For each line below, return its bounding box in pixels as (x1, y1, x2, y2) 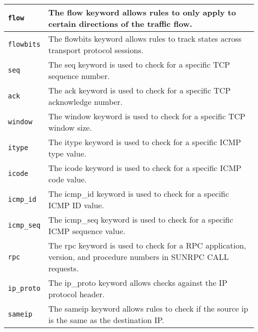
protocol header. (48, 288, 105, 300)
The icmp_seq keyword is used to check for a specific (48, 214, 233, 225)
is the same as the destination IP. (48, 314, 164, 326)
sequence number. (48, 70, 110, 82)
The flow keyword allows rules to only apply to (48, 6, 236, 18)
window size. (48, 122, 92, 133)
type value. (48, 148, 86, 159)
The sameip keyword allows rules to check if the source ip (48, 303, 249, 314)
